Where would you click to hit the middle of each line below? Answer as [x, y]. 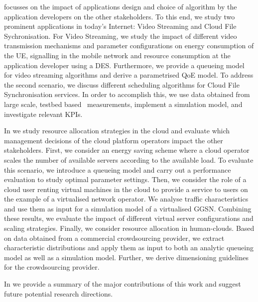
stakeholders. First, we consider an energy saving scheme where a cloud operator [127, 150]
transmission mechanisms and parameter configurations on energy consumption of [129, 46]
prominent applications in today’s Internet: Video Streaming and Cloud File [120, 26]
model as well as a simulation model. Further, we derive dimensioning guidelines [127, 257]
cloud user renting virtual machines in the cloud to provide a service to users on [126, 189]
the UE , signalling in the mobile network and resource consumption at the [117, 55]
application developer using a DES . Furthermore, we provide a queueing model [124, 65]
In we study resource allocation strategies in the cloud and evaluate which [117, 131]
